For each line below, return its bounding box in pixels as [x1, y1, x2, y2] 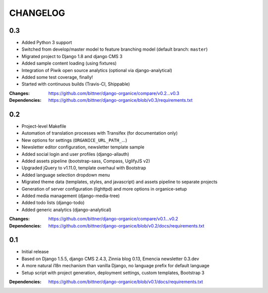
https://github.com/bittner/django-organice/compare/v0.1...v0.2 [48, 216, 178, 222]
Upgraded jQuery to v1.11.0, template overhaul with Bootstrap [21, 165, 146, 171]
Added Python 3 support [21, 40, 72, 46]
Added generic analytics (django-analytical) [21, 207, 112, 213]
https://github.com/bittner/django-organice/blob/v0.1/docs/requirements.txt [48, 279, 203, 285]
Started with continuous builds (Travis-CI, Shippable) [21, 81, 130, 87]
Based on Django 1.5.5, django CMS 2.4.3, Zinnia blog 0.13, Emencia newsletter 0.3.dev [21, 256, 200, 262]
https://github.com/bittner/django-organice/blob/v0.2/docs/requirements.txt [48, 222, 204, 228]
